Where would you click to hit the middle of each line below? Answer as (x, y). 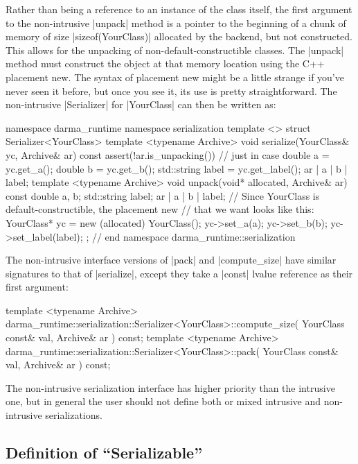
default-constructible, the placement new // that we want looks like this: (160, 209)
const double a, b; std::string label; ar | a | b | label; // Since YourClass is (163, 195)
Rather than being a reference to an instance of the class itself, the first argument (179, 9)
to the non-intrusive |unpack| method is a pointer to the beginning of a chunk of (176, 23)
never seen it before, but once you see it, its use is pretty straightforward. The (171, 91)
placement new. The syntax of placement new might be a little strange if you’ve (175, 77)
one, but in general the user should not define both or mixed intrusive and (163, 401)
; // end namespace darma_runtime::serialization (191, 236)
